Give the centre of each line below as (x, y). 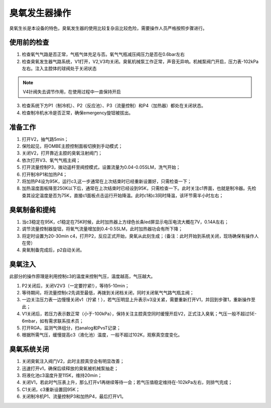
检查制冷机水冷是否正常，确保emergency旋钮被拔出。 (78, 113)
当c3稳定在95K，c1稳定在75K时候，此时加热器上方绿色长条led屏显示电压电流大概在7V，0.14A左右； (125, 222)
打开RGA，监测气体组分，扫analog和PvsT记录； (72, 328)
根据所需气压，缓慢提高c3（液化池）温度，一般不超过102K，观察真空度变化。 (102, 335)
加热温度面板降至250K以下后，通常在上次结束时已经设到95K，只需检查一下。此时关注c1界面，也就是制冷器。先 (137, 188)
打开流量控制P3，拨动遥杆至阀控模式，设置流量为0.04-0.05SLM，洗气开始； (101, 167)
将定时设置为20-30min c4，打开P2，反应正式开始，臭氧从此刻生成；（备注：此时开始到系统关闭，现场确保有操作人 (140, 236)
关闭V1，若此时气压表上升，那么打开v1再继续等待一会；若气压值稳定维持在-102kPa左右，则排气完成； (127, 382)
